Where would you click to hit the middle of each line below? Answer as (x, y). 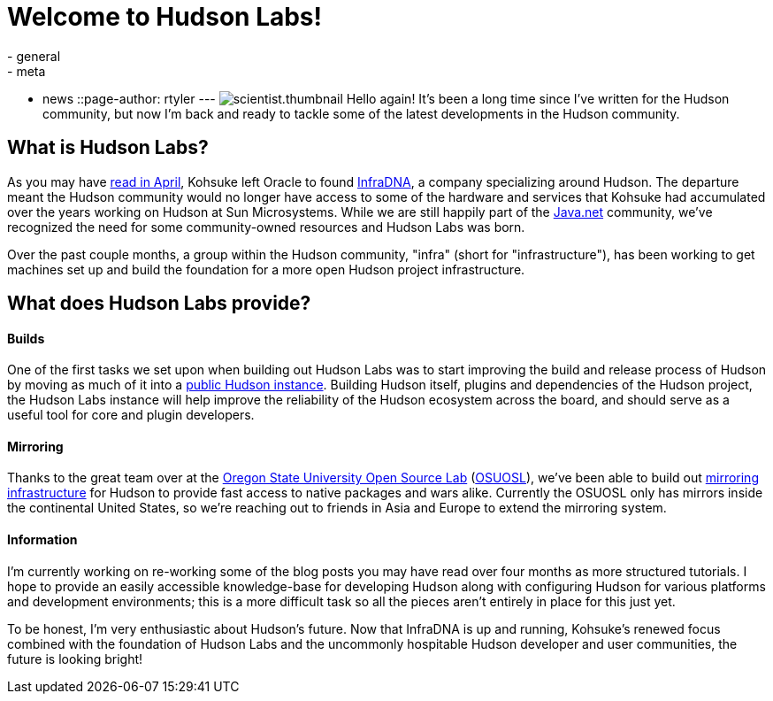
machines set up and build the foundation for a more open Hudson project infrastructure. (266, 269)
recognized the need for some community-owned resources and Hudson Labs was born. (266, 227)
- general (34, 56)
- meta (27, 71)
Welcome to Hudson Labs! (165, 17)
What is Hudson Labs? (108, 148)
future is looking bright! (75, 659)
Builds (26, 338)
